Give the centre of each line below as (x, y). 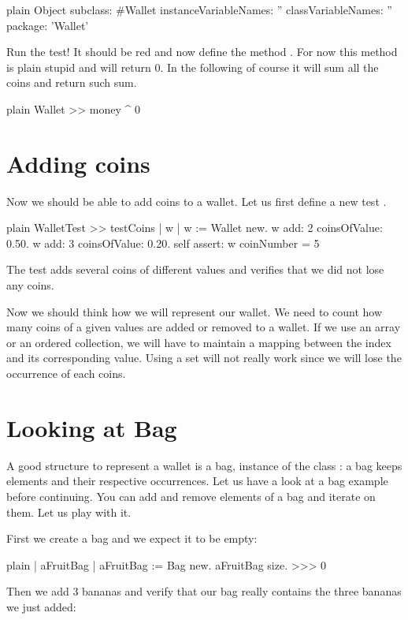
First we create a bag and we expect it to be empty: (132, 538)
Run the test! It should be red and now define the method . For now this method (202, 52)
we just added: (41, 606)
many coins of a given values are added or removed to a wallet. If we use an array (204, 327)
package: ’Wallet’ (48, 25)
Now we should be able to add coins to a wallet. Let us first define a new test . (197, 201)
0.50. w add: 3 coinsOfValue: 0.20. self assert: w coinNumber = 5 (163, 243)
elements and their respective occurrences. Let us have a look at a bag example (197, 481)
